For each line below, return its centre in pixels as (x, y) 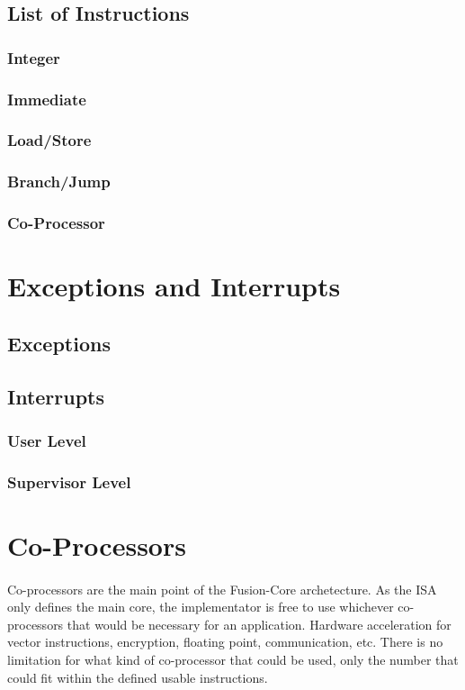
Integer (34, 57)
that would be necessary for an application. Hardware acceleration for (259, 624)
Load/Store (49, 140)
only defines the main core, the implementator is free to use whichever (201, 607)
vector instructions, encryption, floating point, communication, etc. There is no (225, 642)
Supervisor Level (69, 481)
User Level (47, 440)
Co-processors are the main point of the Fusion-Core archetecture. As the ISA (222, 589)
